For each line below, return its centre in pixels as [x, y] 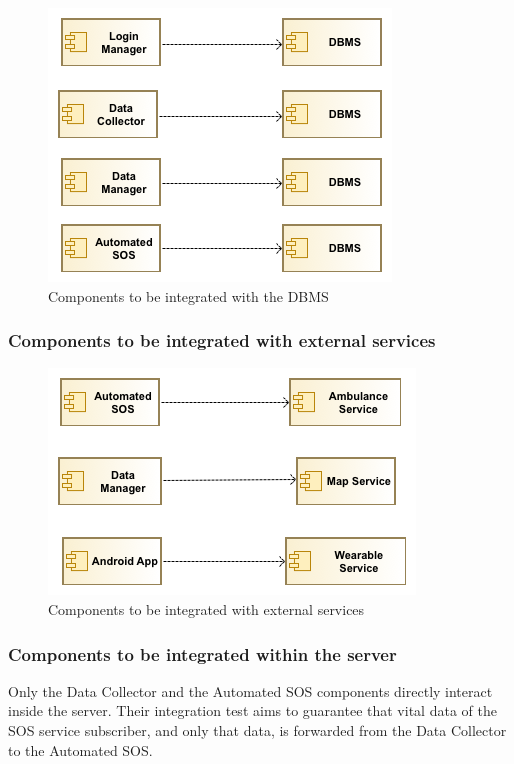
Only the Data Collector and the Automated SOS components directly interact [250, 690]
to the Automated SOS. [80, 749]
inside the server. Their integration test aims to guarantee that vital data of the [252, 710]
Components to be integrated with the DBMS [188, 295]
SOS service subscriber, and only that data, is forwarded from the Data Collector [257, 730]
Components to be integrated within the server [202, 653]
